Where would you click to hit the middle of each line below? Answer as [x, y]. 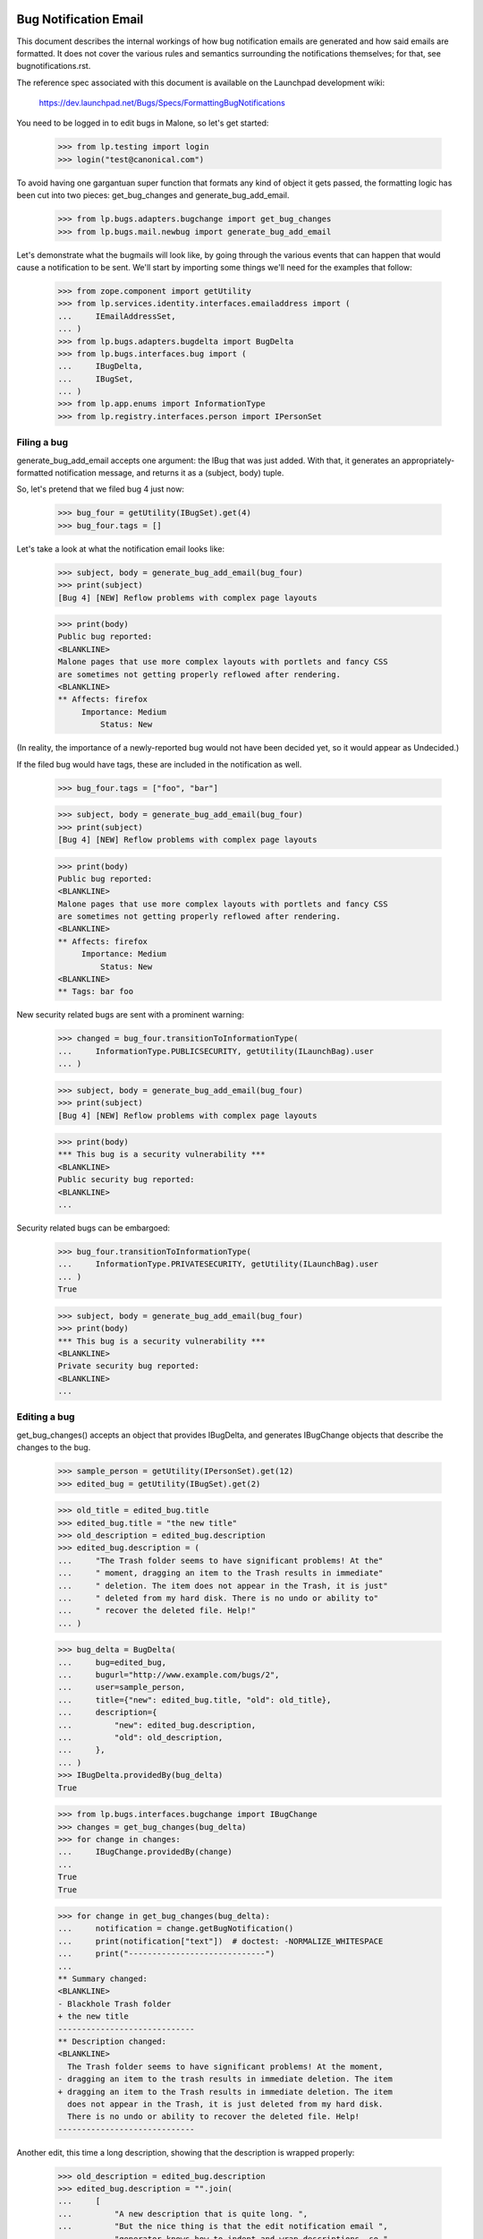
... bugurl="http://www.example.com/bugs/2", [169, 1675]
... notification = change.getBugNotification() [176, 1929]
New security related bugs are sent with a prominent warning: [131, 1015]
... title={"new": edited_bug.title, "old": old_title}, [195, 1700]
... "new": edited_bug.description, [157, 1725]
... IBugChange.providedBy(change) [145, 1852]
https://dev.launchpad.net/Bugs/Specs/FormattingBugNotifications [162, 103]
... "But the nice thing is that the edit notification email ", [223, 2226]
